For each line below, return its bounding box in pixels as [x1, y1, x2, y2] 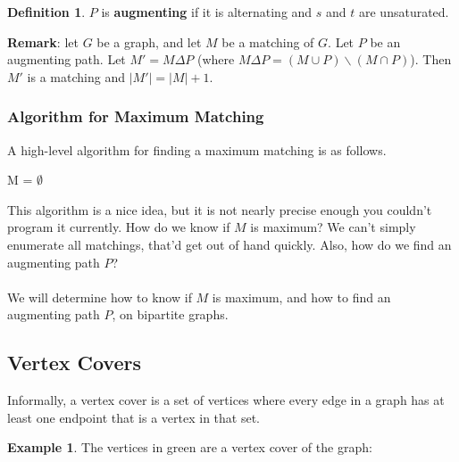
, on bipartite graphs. [112, 305, 229, 324]
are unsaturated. [358, 3, 449, 21]
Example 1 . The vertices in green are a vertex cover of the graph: [7, 438, 372, 457]
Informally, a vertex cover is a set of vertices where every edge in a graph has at [7, 391, 445, 409]
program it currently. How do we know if [7, 218, 230, 236]
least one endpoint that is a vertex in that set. [7, 408, 260, 426]
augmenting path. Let [7, 50, 126, 69]
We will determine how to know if [7, 287, 192, 306]
